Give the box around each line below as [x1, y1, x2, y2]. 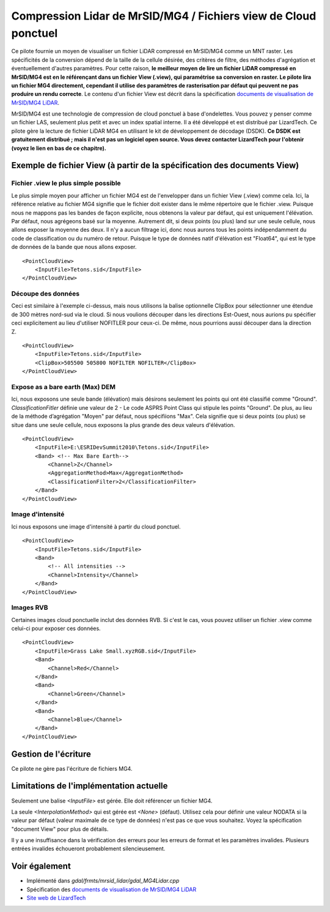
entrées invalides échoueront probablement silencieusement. [11, 845, 166, 853]
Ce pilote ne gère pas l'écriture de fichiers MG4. [11, 765, 133, 772]
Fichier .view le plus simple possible [11, 179, 122, 188]
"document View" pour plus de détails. [11, 825, 109, 832]
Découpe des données [11, 289, 79, 298]
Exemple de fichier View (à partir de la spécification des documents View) [11, 160, 299, 171]
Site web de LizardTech [26, 894, 86, 902]
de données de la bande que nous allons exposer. [11, 243, 137, 251]
